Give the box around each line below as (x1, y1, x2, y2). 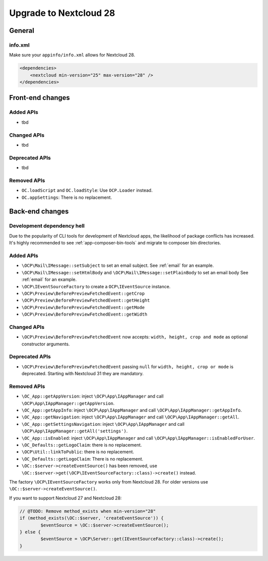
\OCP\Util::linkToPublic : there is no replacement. (21, 449, 134, 455)
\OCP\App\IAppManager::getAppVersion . (21, 400, 115, 406)
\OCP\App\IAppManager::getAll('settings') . (21, 428, 128, 434)
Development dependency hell (9, 223, 85, 230)
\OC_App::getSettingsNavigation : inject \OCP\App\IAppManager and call (21, 421, 185, 427)
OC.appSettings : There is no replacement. (21, 194, 112, 200)
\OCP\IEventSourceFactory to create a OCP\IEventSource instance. (21, 283, 171, 289)
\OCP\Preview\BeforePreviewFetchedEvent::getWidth (21, 312, 147, 318)
